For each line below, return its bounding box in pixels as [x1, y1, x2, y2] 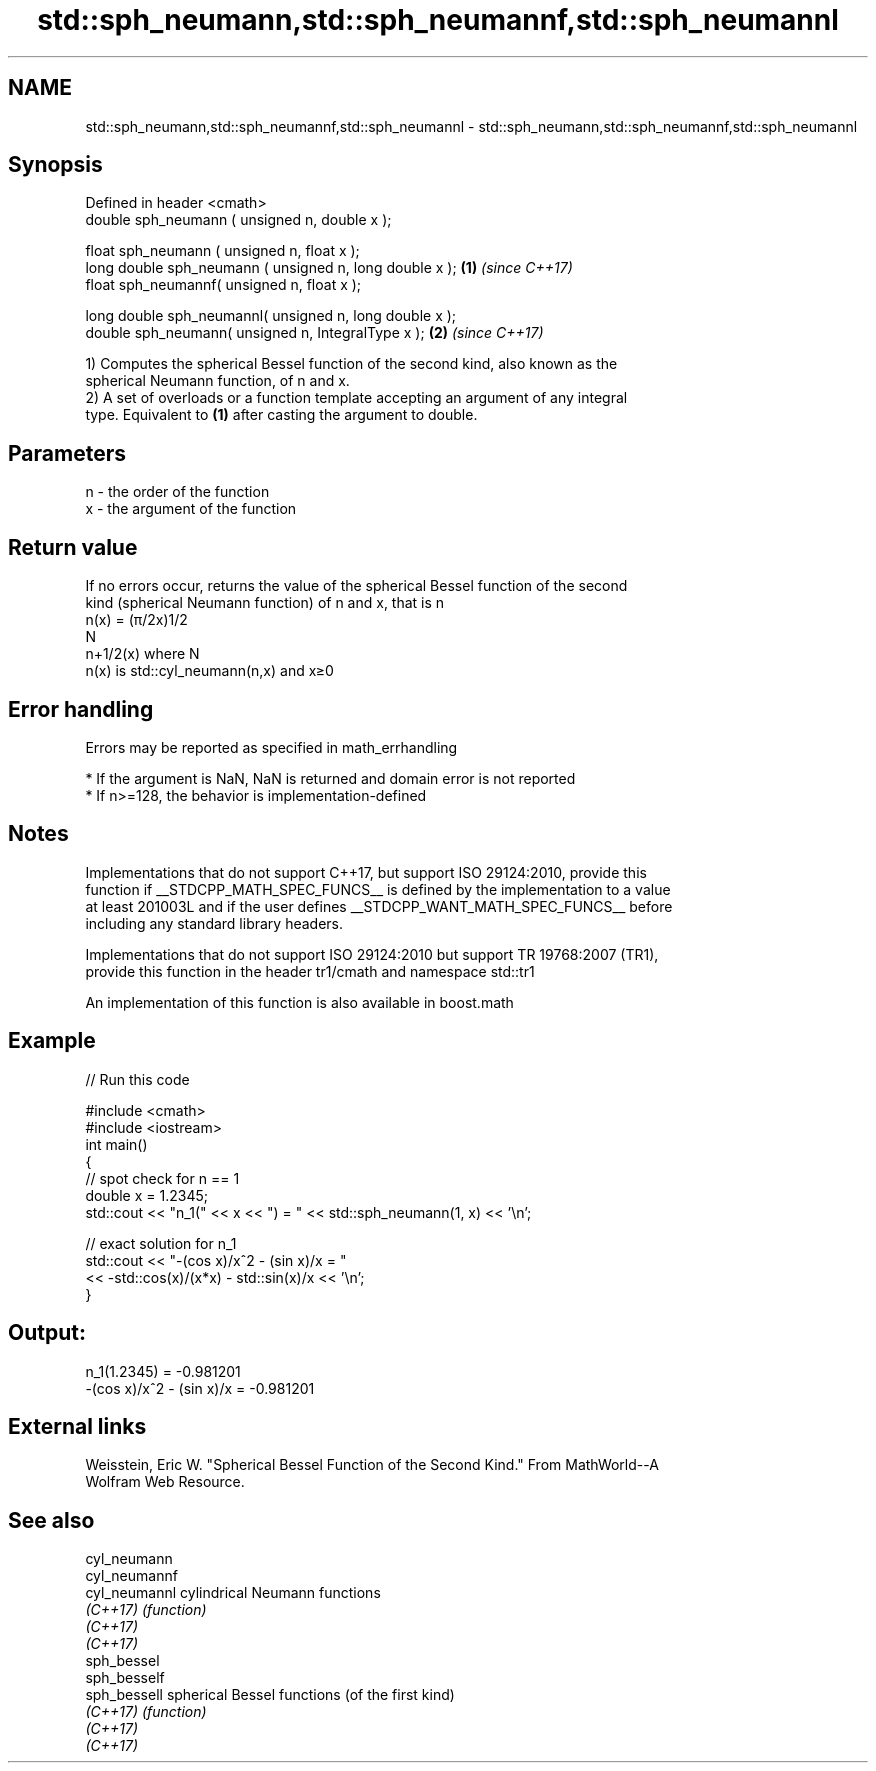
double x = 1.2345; [85, 1186, 208, 1204]
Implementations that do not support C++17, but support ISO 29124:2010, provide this [85, 863, 647, 881]
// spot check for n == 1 [85, 1169, 240, 1187]
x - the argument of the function [85, 500, 297, 518]
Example [8, 1028, 96, 1054]
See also [8, 1507, 95, 1533]
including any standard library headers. [85, 914, 344, 932]
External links [8, 1413, 147, 1439]
